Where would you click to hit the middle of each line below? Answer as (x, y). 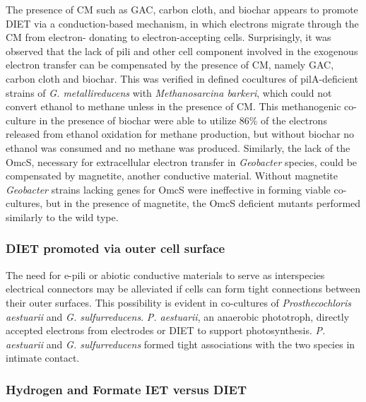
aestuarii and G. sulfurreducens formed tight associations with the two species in (181, 344)
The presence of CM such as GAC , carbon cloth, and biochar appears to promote (182, 9)
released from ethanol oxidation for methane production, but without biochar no (180, 134)
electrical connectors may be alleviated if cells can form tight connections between (183, 289)
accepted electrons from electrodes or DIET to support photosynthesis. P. (166, 330)
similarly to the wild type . (62, 217)
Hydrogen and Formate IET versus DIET (126, 389)
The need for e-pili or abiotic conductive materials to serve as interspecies (165, 274)
